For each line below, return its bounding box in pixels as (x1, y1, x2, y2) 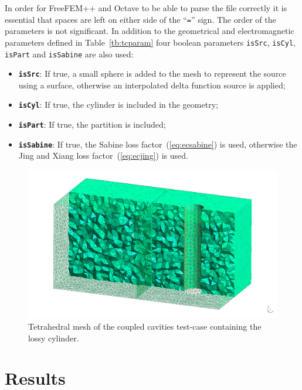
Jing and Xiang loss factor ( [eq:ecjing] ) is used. (18, 149, 188, 162)
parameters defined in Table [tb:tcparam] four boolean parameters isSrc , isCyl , (5, 36, 296, 48)
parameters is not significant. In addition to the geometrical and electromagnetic (5, 25, 294, 37)
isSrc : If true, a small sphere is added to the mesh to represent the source (18, 67, 286, 80)
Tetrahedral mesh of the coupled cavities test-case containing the (28, 320, 262, 332)
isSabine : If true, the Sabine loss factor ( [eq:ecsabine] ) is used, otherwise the (18, 138, 297, 150)
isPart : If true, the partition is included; (18, 118, 166, 131)
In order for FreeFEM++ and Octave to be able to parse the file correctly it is (5, 2, 287, 13)
